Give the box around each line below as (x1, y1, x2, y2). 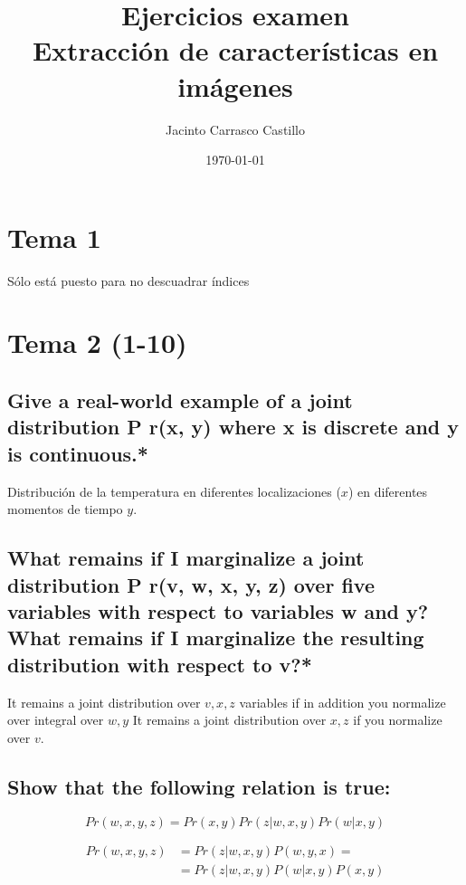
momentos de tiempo (7, 500, 123, 519)
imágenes (177, 67, 293, 104)
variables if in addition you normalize (239, 692, 446, 711)
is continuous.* (7, 439, 148, 467)
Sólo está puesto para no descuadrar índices (7, 271, 250, 290)
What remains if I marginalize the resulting (7, 623, 424, 652)
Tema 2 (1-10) (7, 324, 187, 361)
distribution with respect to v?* (7, 650, 312, 678)
